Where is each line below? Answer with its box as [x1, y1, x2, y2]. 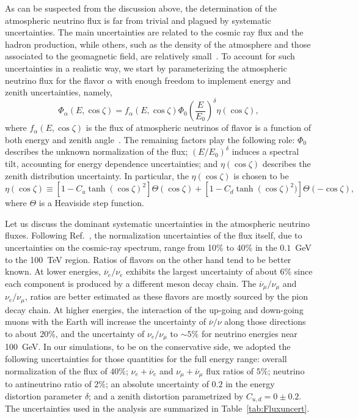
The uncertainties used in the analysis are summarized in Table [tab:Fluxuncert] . [5, 402, 310, 415]
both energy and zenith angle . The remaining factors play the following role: [5, 133, 295, 146]
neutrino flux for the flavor [5, 73, 105, 86]
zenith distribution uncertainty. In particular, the [5, 169, 189, 182]
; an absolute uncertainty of [106, 377, 209, 390]
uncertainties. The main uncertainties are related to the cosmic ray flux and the [5, 26, 304, 39]
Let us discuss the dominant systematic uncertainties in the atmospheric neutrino [5, 217, 310, 229]
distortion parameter [5, 389, 82, 402]
